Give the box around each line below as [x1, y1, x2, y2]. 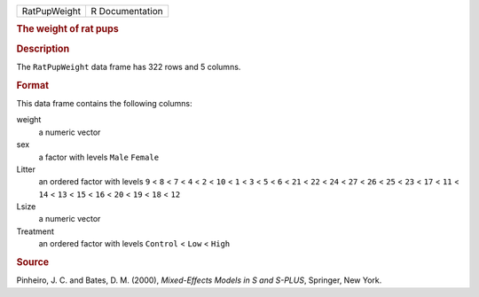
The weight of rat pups [16, 23, 119, 35]
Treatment [16, 226, 55, 237]
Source [16, 256, 50, 269]
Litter [16, 164, 35, 175]
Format [16, 79, 49, 91]
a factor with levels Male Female [38, 152, 160, 162]
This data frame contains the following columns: [16, 98, 192, 108]
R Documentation [90, 5, 163, 17]
